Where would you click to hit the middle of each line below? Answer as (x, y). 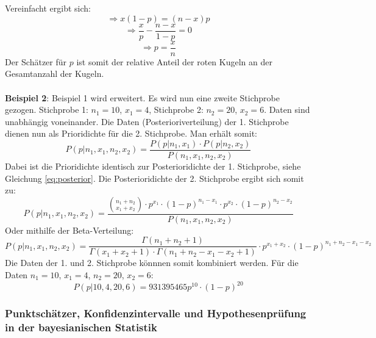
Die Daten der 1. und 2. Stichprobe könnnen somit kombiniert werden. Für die (152, 263)
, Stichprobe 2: (176, 110)
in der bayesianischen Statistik (81, 327)
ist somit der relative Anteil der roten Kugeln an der (174, 61)
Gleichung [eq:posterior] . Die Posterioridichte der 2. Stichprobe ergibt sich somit (154, 178)
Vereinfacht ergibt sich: (48, 8)
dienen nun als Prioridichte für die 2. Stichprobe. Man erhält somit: (131, 133)
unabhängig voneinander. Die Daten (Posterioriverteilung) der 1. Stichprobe (147, 121)
